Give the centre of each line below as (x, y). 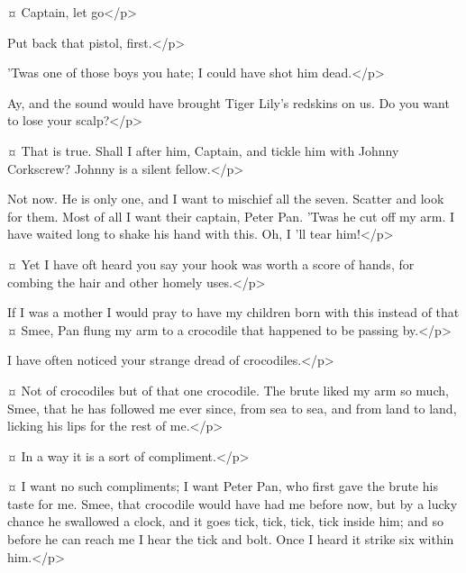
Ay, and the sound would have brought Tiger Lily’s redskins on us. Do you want (228, 102)
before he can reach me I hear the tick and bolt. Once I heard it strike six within (231, 539)
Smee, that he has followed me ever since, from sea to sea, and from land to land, (232, 408)
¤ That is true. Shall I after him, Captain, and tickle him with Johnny (203, 150)
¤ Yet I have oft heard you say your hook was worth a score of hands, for (211, 264)
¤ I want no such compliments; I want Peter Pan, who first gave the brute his (223, 486)
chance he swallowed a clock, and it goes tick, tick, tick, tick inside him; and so (226, 521)
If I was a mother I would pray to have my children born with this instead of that (233, 312)
